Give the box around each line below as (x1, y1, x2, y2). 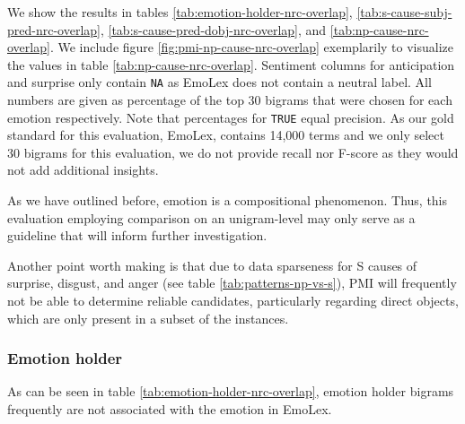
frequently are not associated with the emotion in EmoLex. (7, 400, 332, 419)
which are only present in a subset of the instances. (7, 308, 289, 327)
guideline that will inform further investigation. (7, 226, 268, 245)
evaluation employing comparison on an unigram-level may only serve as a (7, 208, 416, 227)
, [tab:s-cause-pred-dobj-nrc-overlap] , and (100, 20, 327, 39)
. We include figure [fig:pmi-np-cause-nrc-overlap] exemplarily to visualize (49, 38, 454, 56)
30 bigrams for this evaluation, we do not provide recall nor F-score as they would (7, 143, 459, 161)
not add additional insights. (7, 160, 159, 179)
